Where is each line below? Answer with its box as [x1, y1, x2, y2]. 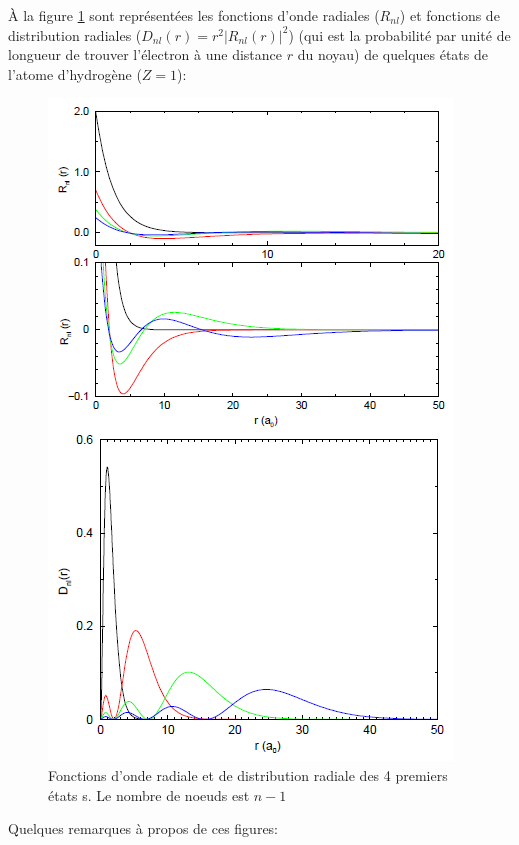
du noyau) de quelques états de [297, 44, 488, 65]
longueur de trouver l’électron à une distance [8, 44, 283, 65]
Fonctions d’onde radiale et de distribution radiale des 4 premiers [48, 764, 448, 785]
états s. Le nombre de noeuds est [48, 784, 250, 805]
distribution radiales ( [8, 24, 142, 45]
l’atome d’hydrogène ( [8, 63, 142, 84]
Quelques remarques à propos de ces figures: [8, 818, 279, 839]
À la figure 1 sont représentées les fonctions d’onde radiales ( [8, 5, 380, 25]
